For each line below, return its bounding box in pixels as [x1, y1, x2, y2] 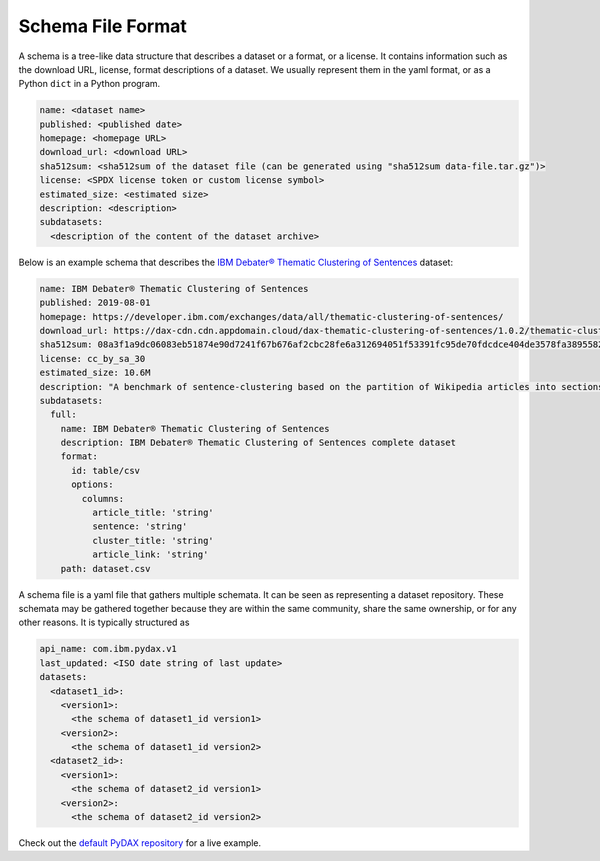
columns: [81, 493, 125, 504]
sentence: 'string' [91, 521, 188, 532]
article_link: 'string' [91, 549, 209, 560]
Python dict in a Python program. [18, 78, 161, 90]
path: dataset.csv [60, 563, 151, 574]
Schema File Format [18, 15, 187, 37]
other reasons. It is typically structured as [18, 616, 190, 629]
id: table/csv [71, 465, 140, 476]
